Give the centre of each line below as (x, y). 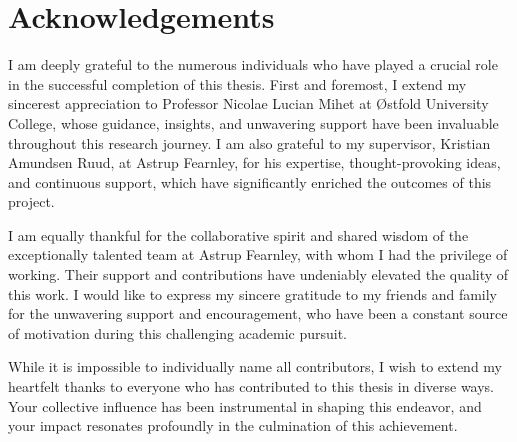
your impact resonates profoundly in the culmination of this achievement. (233, 425)
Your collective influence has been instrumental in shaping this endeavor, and (245, 405)
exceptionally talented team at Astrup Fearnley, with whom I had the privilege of (258, 254)
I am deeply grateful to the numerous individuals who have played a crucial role (253, 64)
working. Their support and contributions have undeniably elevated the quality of (258, 274)
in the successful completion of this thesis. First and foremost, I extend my (237, 83)
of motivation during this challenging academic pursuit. (177, 332)
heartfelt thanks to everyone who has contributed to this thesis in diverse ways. (251, 386)
